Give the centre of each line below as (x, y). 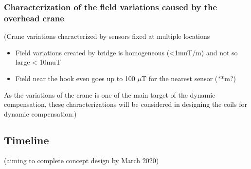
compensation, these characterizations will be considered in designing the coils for (125, 104)
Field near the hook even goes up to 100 (75, 78)
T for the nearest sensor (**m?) (189, 78)
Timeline (27, 140)
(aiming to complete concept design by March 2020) (81, 160)
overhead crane (34, 18)
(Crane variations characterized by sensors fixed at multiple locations (107, 36)
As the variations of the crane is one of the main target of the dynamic (110, 94)
